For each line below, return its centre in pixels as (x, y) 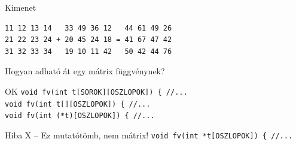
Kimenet (21, 7)
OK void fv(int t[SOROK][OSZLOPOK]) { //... (96, 91)
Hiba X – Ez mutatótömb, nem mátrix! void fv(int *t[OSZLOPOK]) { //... (149, 135)
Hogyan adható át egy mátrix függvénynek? (85, 71)
